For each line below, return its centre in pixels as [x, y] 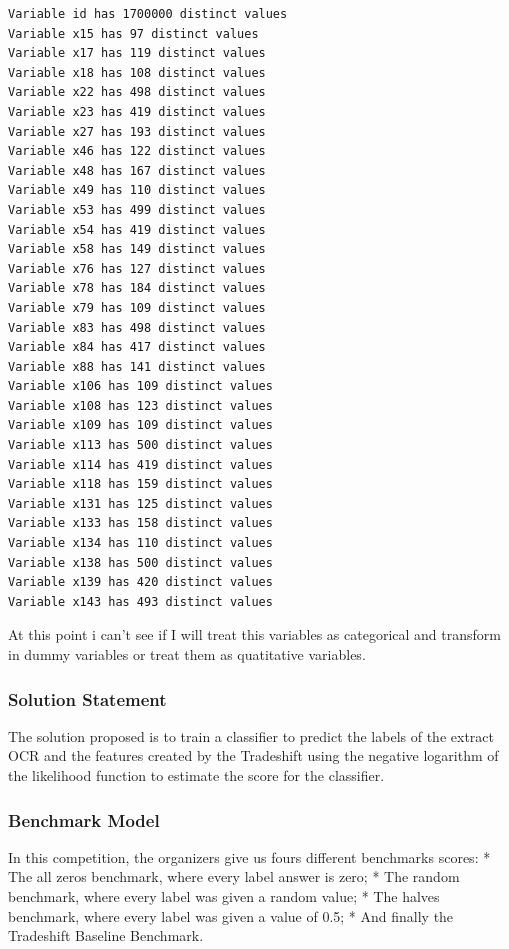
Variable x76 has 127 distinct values [137, 268]
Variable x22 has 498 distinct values [137, 92]
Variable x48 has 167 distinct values [137, 170]
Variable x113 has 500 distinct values [140, 445]
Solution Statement [87, 698]
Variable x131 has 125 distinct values [140, 503]
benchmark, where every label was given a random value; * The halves [224, 896]
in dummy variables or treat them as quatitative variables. [187, 654]
